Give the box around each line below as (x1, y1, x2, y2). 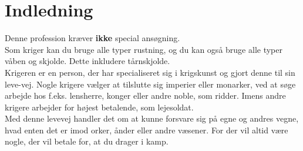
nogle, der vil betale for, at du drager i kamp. (5, 135, 169, 147)
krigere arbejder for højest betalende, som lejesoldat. (5, 100, 194, 113)
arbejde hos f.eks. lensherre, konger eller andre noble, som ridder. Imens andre (5, 89, 286, 102)
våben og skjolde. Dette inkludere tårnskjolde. (5, 55, 170, 67)
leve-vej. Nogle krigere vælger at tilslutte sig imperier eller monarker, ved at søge (5, 78, 296, 90)
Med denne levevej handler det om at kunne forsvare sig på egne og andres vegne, (5, 112, 299, 125)
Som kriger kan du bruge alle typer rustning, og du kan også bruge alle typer (5, 43, 282, 55)
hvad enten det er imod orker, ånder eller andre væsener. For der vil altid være (5, 123, 288, 136)
